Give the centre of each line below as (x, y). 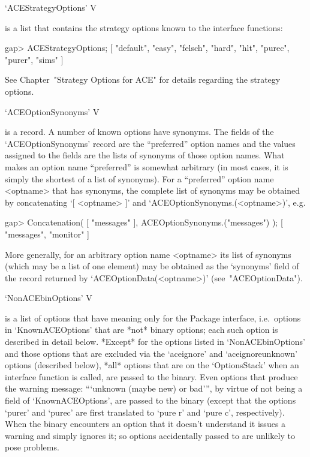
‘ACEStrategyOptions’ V (51, 7)
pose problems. (32, 447)
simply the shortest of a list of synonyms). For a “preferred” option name (139, 178)
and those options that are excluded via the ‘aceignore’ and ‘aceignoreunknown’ (151, 353)
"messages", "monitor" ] (47, 234)
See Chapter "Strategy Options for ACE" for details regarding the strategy (143, 79)
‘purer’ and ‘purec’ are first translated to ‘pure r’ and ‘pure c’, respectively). (145, 412)
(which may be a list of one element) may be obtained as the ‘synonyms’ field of (152, 266)
